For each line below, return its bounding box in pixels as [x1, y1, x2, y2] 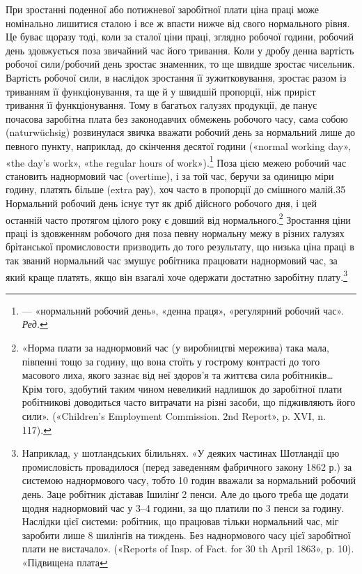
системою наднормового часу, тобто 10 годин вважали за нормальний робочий [22, 473, 356, 488]
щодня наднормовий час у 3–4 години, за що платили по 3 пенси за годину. [22, 500, 345, 515]
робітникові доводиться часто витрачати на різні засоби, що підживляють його [22, 395, 356, 409]
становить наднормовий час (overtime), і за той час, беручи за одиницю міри [6, 168, 334, 183]
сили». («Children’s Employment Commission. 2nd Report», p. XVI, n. [22, 409, 326, 423]
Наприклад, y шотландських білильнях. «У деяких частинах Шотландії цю [22, 446, 340, 460]
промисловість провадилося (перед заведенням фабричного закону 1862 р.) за [22, 459, 352, 474]
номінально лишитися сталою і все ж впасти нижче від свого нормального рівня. [6, 15, 350, 30]
